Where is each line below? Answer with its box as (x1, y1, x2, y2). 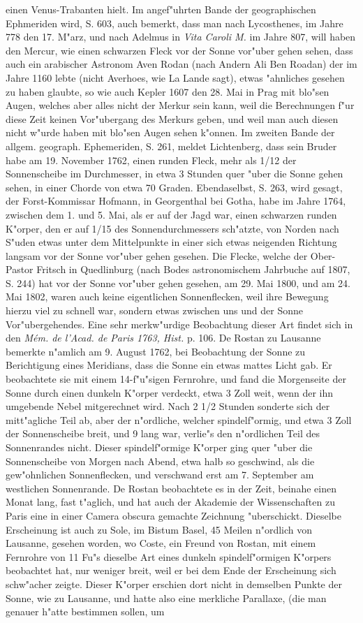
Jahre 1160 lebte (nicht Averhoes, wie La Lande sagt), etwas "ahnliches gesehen (6, 70, 345, 85)
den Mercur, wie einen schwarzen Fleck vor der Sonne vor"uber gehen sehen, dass (6, 43, 353, 57)
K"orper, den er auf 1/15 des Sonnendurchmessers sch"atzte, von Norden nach (6, 221, 339, 235)
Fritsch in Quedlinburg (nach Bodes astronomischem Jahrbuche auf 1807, (36, 262, 350, 277)
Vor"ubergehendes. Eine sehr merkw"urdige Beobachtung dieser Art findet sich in (6, 316, 353, 331)
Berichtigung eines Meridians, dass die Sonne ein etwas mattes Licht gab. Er (6, 358, 332, 372)
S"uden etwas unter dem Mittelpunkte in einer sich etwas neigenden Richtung (6, 235, 337, 249)
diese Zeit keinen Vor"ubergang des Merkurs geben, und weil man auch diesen (6, 111, 339, 126)
